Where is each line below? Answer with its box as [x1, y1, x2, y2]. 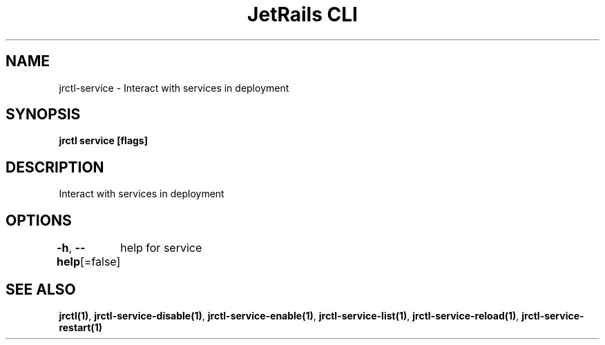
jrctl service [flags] [59, 135, 148, 147]
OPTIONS [6, 211, 72, 229]
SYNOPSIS [6, 106, 81, 124]
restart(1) [59, 321, 102, 333]
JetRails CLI [247, 3, 358, 26]
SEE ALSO [6, 280, 76, 298]
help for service [120, 241, 202, 255]
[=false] [79, 255, 121, 269]
